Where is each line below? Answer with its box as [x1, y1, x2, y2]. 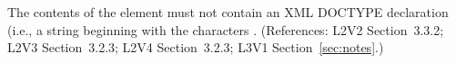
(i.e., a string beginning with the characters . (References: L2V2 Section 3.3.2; [7, 20, 444, 39]
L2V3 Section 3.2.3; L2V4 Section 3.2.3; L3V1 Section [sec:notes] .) [7, 38, 384, 57]
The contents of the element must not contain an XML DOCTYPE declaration [7, 3, 449, 21]
